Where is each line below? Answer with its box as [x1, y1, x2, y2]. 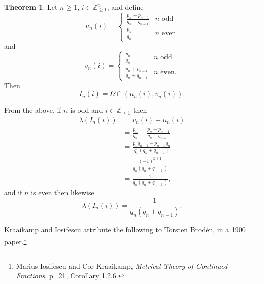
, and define [107, 2, 144, 12]
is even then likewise [31, 187, 94, 198]
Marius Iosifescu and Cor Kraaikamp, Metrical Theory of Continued [16, 260, 228, 271]
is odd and [70, 105, 103, 115]
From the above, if [4, 105, 61, 115]
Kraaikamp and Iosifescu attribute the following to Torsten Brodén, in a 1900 [4, 224, 246, 234]
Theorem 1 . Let [4, 2, 58, 12]
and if [4, 187, 22, 198]
